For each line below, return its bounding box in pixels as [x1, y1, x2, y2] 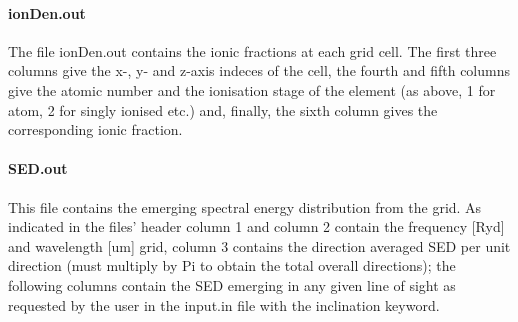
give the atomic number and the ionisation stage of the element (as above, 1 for [8, 79, 496, 100]
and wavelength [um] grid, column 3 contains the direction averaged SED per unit [8, 235, 511, 256]
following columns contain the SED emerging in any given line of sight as [8, 274, 456, 295]
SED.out [8, 158, 68, 179]
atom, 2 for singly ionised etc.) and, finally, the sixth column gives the [8, 99, 438, 120]
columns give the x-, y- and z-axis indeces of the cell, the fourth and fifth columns [8, 60, 510, 81]
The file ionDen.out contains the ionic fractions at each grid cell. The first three [8, 40, 497, 61]
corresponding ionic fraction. [8, 119, 183, 140]
